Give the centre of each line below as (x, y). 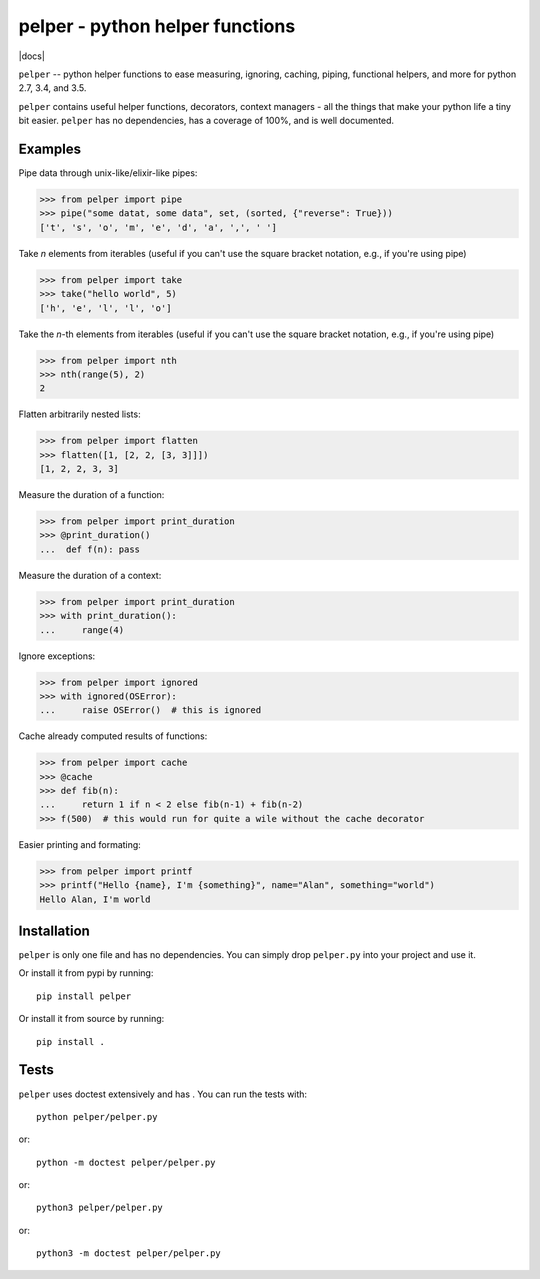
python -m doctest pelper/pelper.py (126, 1162)
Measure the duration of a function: (91, 495)
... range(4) (82, 629)
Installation (54, 930)
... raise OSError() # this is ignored (150, 710)
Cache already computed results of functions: (113, 736)
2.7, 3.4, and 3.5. (52, 88)
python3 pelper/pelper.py (100, 1208)
